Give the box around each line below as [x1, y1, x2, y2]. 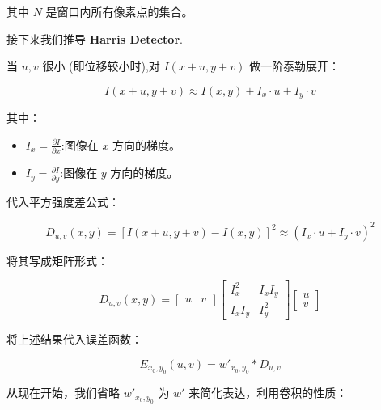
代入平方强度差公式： [6, 193, 120, 210]
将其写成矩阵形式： [6, 251, 108, 268]
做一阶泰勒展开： [248, 57, 340, 74]
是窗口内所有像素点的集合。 [45, 3, 193, 19]
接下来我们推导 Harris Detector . [6, 30, 183, 47]
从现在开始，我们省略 [6, 384, 120, 401]
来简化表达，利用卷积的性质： [188, 384, 348, 401]
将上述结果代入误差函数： [6, 331, 142, 348]
